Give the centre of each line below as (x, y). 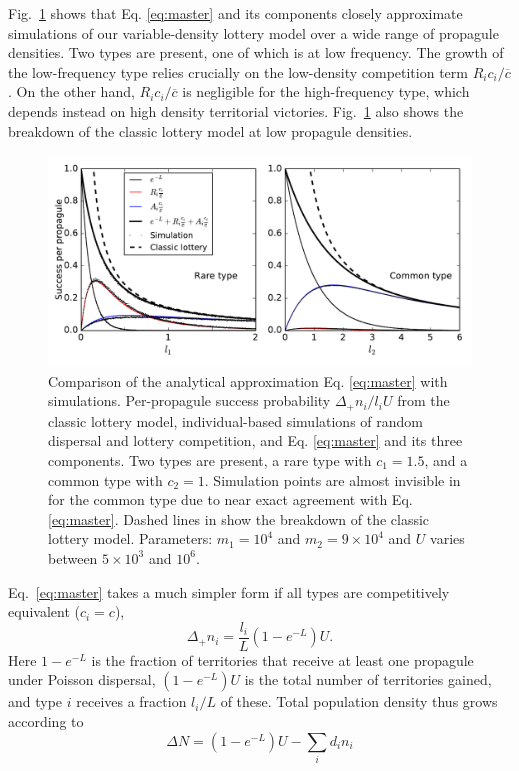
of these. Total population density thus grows (359, 701)
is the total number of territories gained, (368, 679)
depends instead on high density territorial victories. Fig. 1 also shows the (236, 110)
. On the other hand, (71, 91)
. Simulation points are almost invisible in (332, 479)
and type (35, 701)
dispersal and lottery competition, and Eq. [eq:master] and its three (255, 440)
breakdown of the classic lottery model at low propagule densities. (210, 130)
